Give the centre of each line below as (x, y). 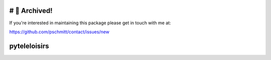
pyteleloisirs (29, 46)
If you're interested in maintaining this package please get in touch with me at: (90, 23)
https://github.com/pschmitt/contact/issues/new (59, 32)
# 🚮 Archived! (31, 11)
